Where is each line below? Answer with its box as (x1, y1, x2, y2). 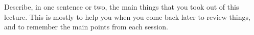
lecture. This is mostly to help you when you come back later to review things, (4, 11, 250, 22)
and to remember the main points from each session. (4, 21, 168, 32)
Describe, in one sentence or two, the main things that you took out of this (4, 2, 239, 12)
